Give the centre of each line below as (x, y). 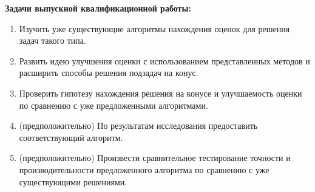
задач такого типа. (52, 40)
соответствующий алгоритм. (71, 137)
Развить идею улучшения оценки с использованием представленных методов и (164, 60)
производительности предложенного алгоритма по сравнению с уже (144, 169)
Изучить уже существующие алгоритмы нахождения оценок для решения (154, 28)
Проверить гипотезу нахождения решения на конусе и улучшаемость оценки (161, 93)
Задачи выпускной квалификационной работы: (98, 8)
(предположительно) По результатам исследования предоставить (138, 125)
